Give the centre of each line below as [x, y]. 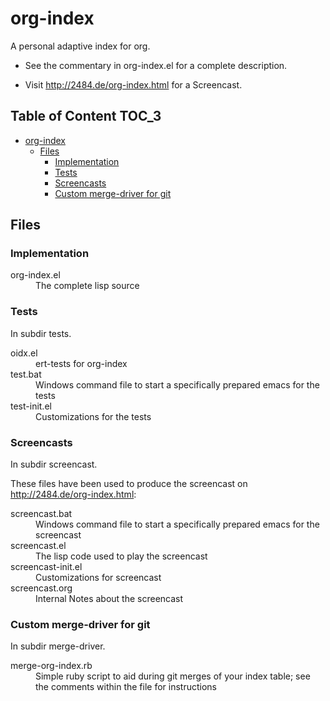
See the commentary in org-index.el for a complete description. [156, 65]
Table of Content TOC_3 [86, 116]
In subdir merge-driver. [58, 646]
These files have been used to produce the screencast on [129, 484]
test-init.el [31, 406]
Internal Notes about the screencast [109, 599]
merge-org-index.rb [51, 666]
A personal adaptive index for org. [80, 46]
